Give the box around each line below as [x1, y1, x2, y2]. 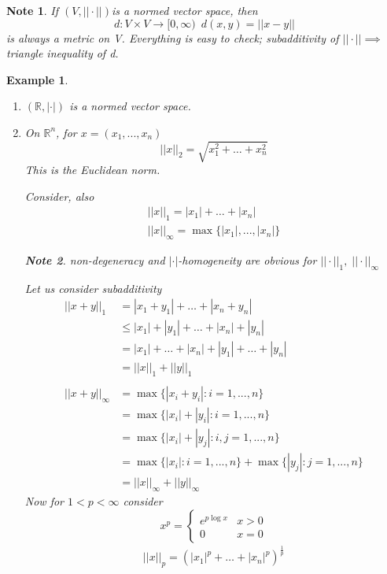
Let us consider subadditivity [24, 280, 162, 296]
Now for [24, 493, 64, 509]
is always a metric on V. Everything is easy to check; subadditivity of [6, 29, 339, 46]
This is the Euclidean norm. [24, 161, 160, 178]
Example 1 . [6, 71, 68, 87]
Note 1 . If [6, 2, 58, 18]
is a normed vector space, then [111, 2, 258, 18]
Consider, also [24, 187, 94, 204]
